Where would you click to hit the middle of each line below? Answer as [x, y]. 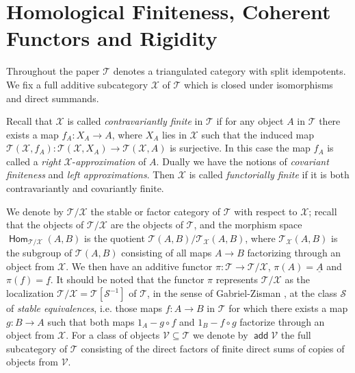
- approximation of [109, 161]
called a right [34, 161]
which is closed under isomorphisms [259, 84]
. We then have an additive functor [139, 266]
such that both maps [91, 321]
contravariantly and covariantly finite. [85, 188]
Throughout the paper [53, 71]
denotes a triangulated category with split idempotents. [229, 71]
